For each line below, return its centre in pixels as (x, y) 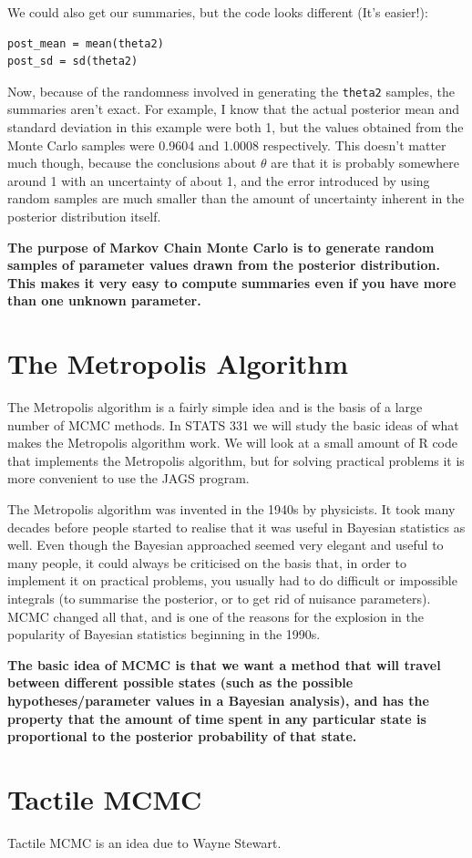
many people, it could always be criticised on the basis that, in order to (207, 562)
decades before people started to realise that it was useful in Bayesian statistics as (236, 527)
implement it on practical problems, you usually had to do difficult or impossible (232, 580)
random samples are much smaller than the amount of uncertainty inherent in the (236, 198)
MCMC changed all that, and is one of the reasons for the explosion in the (215, 616)
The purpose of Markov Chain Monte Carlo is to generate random (221, 247)
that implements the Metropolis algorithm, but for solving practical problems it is (236, 460)
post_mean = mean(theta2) (86, 43)
